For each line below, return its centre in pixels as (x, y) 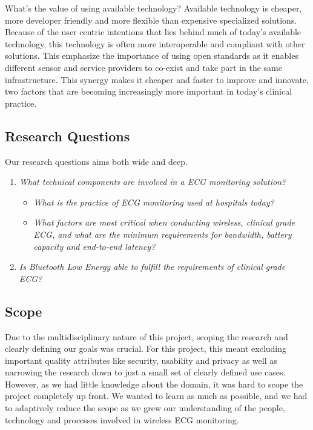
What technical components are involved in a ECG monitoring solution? (153, 182)
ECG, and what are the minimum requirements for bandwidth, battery (163, 234)
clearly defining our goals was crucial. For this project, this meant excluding (146, 348)
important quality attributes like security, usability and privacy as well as (141, 360)
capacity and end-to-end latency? (94, 246)
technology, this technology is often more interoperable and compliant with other (155, 43)
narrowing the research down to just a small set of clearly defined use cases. (145, 372)
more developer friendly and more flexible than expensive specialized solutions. (151, 20)
